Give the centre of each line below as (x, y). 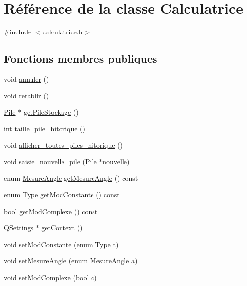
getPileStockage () (51, 112)
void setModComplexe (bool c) (50, 277)
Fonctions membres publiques (81, 58)
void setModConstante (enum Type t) (61, 244)
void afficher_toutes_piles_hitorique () (63, 145)
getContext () (62, 228)
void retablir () (27, 95)
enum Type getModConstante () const (62, 195)
